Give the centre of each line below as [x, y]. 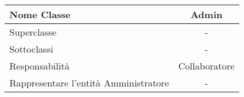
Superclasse [33, 32]
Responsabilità [40, 66]
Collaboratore [206, 66]
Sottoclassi [31, 49]
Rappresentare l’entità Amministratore [89, 83]
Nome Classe [40, 14]
